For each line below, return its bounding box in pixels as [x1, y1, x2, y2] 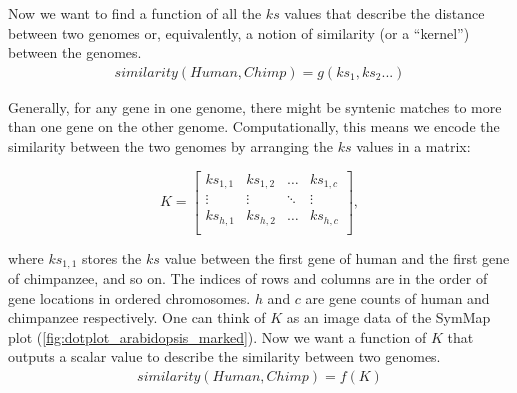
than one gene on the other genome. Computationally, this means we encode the [8, 116, 500, 137]
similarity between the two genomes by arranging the [8, 136, 333, 156]
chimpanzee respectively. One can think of [8, 307, 266, 328]
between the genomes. [8, 42, 142, 63]
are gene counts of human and [305, 287, 490, 308]
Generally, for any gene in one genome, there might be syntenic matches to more [8, 96, 502, 117]
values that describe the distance [284, 3, 485, 23]
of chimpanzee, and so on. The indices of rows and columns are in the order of [8, 268, 488, 289]
